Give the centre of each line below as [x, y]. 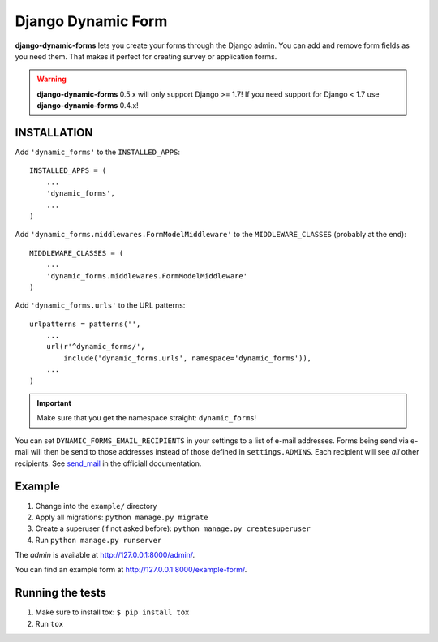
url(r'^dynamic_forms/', [95, 347]
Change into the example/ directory [96, 506]
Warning [52, 79]
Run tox [49, 623]
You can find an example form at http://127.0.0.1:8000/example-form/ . [131, 570]
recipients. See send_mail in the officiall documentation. [108, 463]
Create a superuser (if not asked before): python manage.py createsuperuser [173, 528]
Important [54, 403]
